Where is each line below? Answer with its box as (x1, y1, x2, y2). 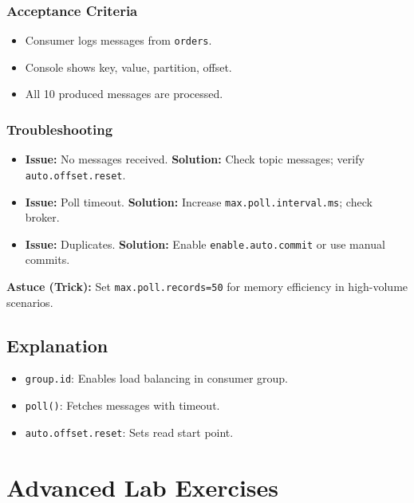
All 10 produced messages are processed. (25, 85, 223, 102)
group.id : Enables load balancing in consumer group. (25, 370, 288, 387)
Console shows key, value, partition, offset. (25, 58, 232, 75)
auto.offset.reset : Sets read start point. (25, 423, 234, 440)
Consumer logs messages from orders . (25, 32, 212, 49)
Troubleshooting (6, 119, 113, 139)
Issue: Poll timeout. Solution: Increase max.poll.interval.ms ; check (25, 193, 373, 210)
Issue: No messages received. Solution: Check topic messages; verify (25, 151, 365, 167)
